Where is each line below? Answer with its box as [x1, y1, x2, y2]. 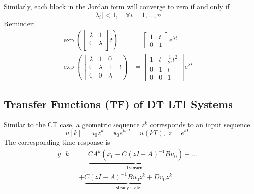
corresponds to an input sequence [150, 119, 250, 129]
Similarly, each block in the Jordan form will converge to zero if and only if [4, 1, 230, 11]
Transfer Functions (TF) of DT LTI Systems [4, 96, 233, 111]
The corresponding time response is [4, 136, 110, 147]
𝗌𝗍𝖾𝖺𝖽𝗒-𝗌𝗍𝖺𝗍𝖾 [116, 185, 140, 191]
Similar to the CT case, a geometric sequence [4, 119, 139, 129]
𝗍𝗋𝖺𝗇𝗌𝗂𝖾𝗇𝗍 [127, 165, 144, 171]
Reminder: [4, 18, 35, 28]
